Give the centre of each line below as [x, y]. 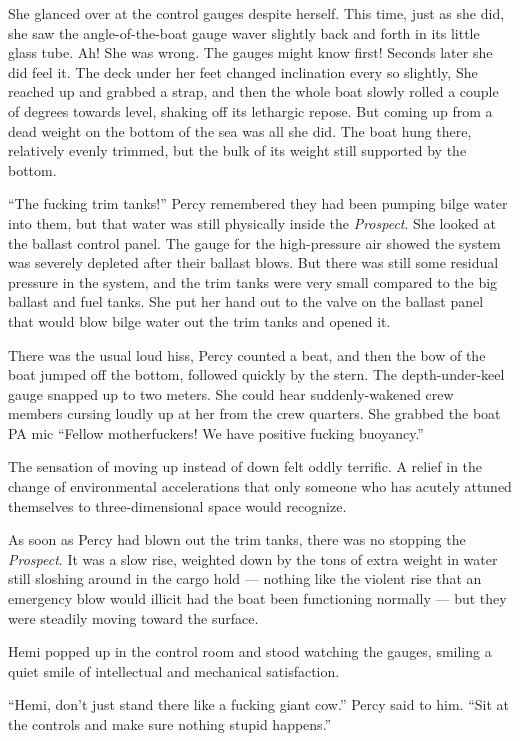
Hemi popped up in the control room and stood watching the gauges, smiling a [250, 651]
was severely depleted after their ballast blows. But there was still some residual [253, 262]
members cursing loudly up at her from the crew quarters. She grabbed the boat [254, 413]
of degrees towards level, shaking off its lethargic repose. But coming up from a [250, 110]
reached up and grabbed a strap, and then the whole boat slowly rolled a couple [253, 91]
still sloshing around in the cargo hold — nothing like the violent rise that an [245, 578]
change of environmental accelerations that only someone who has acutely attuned [260, 486]
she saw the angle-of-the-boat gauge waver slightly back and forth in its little [244, 32]
